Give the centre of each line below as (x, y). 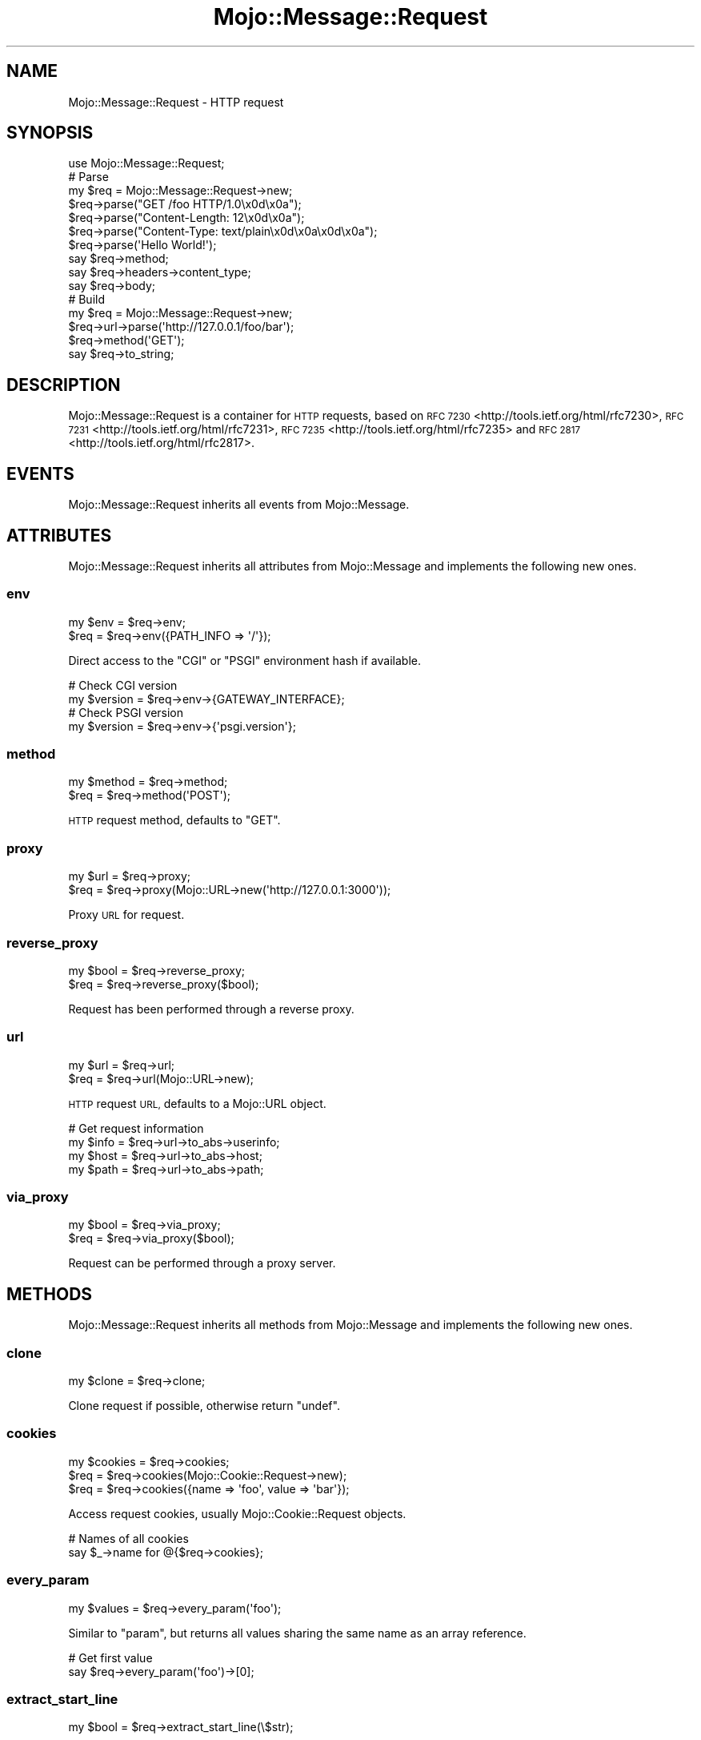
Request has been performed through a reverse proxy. (211, 1009)
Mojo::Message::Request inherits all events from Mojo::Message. (239, 505)
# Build (86, 300)
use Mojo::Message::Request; (146, 163)
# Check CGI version (123, 685)
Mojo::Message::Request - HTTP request (176, 102)
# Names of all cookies (128, 1538)
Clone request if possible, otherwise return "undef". (204, 1406)
